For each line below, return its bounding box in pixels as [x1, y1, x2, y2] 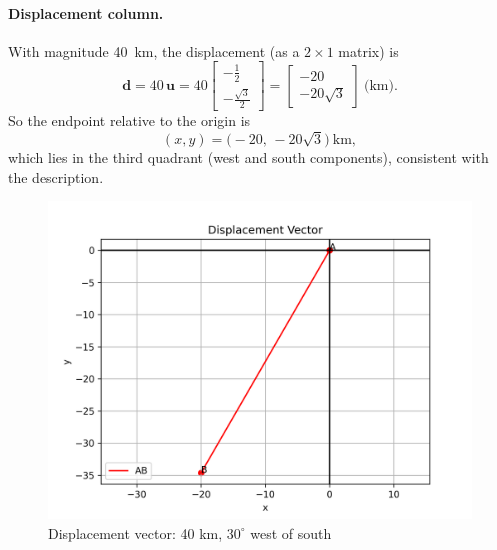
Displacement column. [8, 2, 164, 23]
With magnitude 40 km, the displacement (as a [8, 40, 300, 61]
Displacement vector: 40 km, [48, 522, 223, 543]
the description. [8, 166, 104, 187]
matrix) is [338, 40, 399, 61]
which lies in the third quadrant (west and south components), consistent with [8, 147, 489, 168]
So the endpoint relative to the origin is [8, 110, 251, 131]
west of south [250, 522, 332, 543]
